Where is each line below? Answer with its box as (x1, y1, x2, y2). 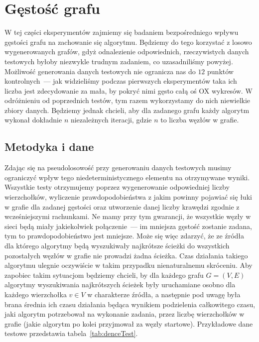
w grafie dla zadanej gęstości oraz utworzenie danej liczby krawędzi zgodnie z (4, 201, 240, 212)
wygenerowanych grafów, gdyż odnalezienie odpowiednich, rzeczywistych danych (4, 46, 249, 57)
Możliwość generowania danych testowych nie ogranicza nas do (4, 66, 196, 76)
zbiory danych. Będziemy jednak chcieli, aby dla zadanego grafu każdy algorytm (4, 105, 250, 115)
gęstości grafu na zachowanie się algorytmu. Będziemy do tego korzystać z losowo (4, 36, 252, 47)
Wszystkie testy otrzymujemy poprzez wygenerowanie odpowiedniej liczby (4, 182, 230, 192)
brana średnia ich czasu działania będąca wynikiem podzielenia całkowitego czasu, (4, 299, 256, 309)
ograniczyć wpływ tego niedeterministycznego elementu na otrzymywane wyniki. (4, 172, 250, 182)
